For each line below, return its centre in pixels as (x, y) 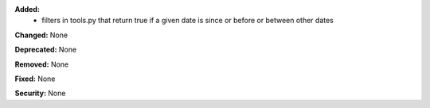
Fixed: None (35, 79)
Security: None (40, 93)
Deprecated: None (46, 50)
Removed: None (42, 64)
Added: (27, 9)
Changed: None (41, 35)
